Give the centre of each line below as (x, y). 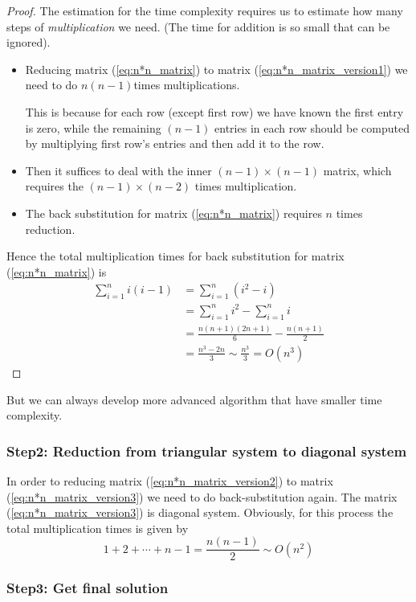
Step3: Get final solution (88, 588)
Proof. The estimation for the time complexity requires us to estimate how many (205, 10)
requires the (54, 186)
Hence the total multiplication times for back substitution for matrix (175, 256)
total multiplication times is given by (98, 528)
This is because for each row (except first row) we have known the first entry (214, 111)
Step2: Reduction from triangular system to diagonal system (207, 450)
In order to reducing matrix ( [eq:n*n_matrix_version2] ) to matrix (170, 480)
